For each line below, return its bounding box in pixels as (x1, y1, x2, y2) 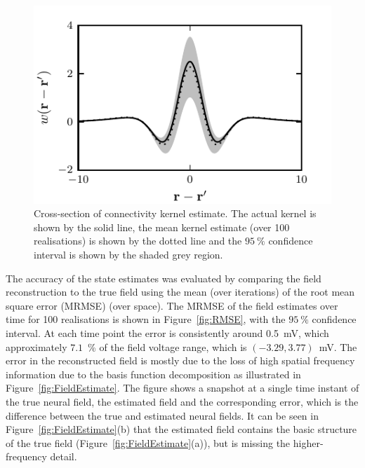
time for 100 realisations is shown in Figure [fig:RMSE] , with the (6, 312, 286, 326)
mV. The (319, 339, 357, 354)
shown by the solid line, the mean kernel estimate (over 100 (34, 219, 290, 234)
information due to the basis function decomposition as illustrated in (6, 366, 301, 381)
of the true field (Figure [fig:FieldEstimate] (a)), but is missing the (6, 435, 291, 450)
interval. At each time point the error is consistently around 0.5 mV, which (6, 326, 329, 340)
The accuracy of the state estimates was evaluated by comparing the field (6, 270, 321, 285)
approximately (6, 339, 67, 354)
